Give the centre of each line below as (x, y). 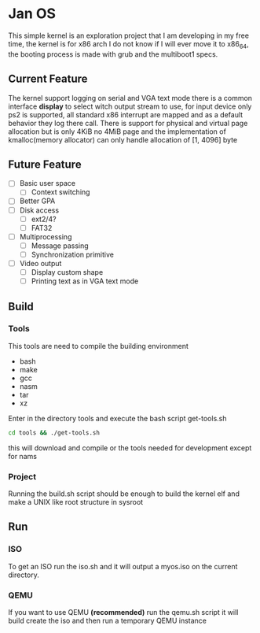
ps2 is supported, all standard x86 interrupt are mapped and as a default (126, 114)
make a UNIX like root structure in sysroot (76, 502)
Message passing (60, 246)
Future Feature (45, 164)
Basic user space (48, 183)
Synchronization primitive (72, 254)
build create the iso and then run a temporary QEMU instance (107, 620)
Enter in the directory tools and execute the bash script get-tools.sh (117, 418)
